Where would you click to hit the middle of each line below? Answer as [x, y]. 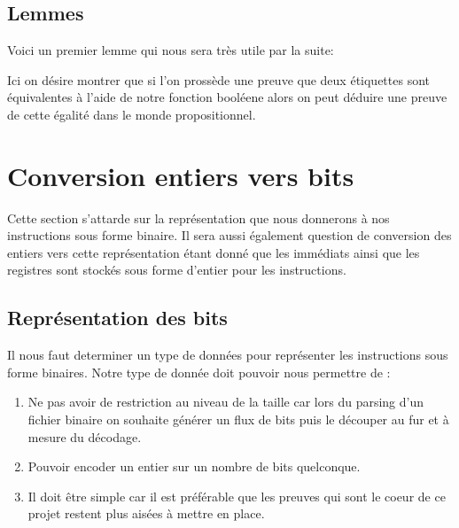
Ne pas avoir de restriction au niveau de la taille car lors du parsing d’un [226, 402]
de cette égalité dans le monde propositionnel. [132, 114]
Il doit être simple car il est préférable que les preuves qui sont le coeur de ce [237, 496]
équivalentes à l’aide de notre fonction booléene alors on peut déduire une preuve [227, 97]
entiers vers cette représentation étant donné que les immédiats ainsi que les [214, 252]
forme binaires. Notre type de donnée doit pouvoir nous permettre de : [199, 372]
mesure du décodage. [85, 436]
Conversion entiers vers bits [181, 175]
